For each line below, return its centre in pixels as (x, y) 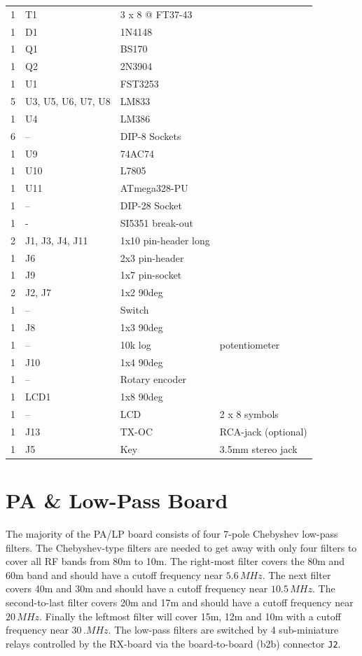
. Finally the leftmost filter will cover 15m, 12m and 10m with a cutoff (190, 616)
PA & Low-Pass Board (117, 500)
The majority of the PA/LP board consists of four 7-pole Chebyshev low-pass (172, 534)
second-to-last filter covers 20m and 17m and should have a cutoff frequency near (180, 602)
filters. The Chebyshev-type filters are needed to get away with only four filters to (181, 547)
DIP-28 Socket (151, 205)
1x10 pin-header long (165, 240)
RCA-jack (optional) (263, 431)
